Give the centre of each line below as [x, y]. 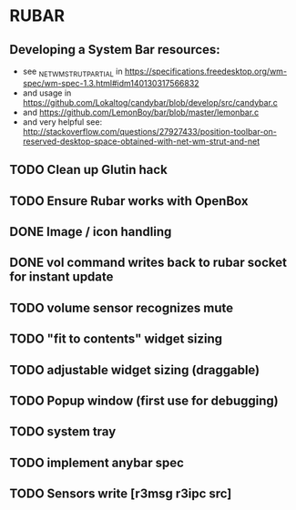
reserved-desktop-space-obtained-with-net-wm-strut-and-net [141, 141]
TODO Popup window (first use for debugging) [144, 400]
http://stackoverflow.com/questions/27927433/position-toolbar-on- [150, 131]
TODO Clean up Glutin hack [89, 170]
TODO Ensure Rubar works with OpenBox [129, 201]
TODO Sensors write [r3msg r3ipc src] [121, 494]
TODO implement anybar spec [97, 462]
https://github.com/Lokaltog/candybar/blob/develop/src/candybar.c [150, 102]
